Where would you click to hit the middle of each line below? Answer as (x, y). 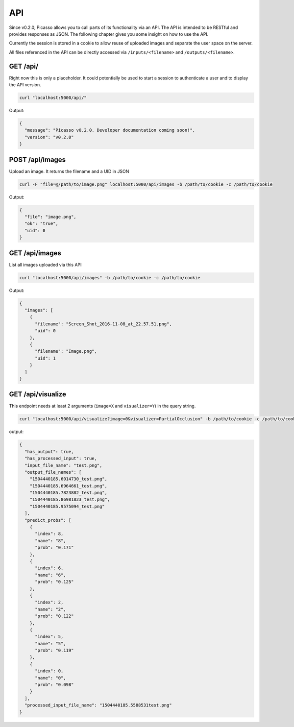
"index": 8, (49, 534)
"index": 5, (49, 637)
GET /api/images (35, 253)
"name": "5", (50, 643)
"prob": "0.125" (54, 582)
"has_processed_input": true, (61, 459)
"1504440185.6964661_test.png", (69, 486)
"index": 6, (49, 568)
